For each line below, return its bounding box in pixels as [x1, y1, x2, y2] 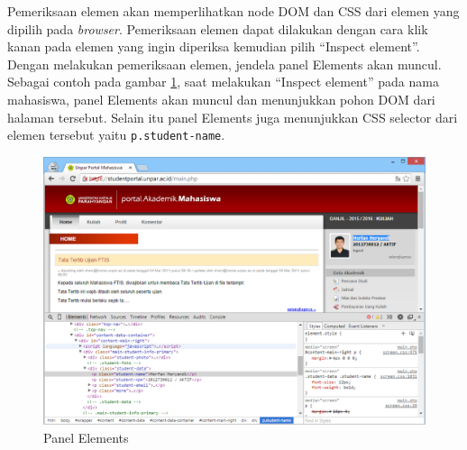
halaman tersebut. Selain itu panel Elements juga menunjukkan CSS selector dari [7, 107, 458, 126]
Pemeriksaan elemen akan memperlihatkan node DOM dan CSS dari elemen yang [7, 2, 460, 20]
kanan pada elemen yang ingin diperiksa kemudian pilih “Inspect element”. [7, 37, 420, 56]
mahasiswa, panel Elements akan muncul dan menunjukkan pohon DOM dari [7, 89, 435, 108]
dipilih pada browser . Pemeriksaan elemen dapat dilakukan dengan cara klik [7, 19, 428, 38]
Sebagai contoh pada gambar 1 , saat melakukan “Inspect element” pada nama [7, 72, 439, 91]
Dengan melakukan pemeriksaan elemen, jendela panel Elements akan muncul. [7, 54, 442, 73]
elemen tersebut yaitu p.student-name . [7, 125, 225, 144]
